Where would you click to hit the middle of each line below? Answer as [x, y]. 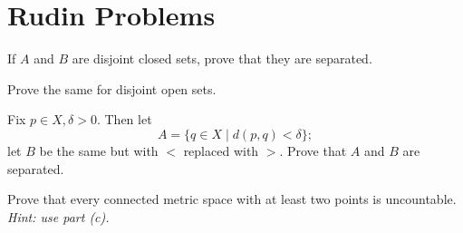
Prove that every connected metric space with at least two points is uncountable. [232, 199]
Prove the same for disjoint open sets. [112, 88]
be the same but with [99, 150]
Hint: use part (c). [58, 216]
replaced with [221, 150]
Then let [128, 119]
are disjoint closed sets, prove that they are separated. [222, 58]
